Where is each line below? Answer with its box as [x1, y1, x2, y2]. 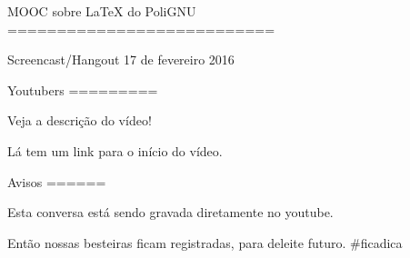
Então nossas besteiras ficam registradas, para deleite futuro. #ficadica [7, 233, 403, 252]
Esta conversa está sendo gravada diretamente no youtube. [7, 203, 334, 222]
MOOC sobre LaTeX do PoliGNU [7, 2, 196, 20]
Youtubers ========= [7, 80, 158, 99]
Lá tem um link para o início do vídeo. [7, 141, 223, 160]
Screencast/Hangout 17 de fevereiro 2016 [7, 50, 235, 69]
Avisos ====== [7, 172, 106, 191]
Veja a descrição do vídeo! [7, 111, 152, 130]
